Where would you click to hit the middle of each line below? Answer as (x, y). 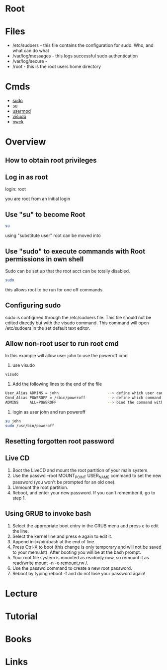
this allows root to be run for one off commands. (55, 289)
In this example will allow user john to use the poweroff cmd (66, 356)
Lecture (22, 593)
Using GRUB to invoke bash (48, 514)
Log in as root (27, 177)
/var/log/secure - (30, 61)
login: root (16, 189)
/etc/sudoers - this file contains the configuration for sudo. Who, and (83, 45)
